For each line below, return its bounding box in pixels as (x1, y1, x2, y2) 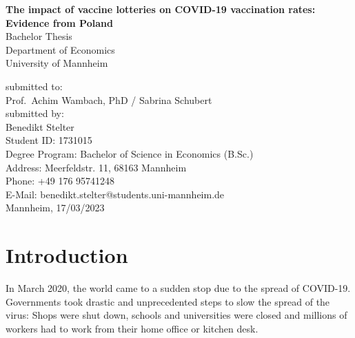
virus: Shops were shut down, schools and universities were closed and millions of (6, 308, 347, 322)
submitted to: (6, 78, 63, 93)
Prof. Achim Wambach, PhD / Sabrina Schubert (6, 92, 212, 107)
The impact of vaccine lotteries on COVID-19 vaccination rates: (6, 2, 316, 16)
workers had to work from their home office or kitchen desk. (6, 321, 258, 335)
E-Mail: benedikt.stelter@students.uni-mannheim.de (6, 187, 225, 201)
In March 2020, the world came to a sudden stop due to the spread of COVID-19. (6, 281, 351, 295)
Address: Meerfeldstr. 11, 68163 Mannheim (6, 160, 187, 174)
